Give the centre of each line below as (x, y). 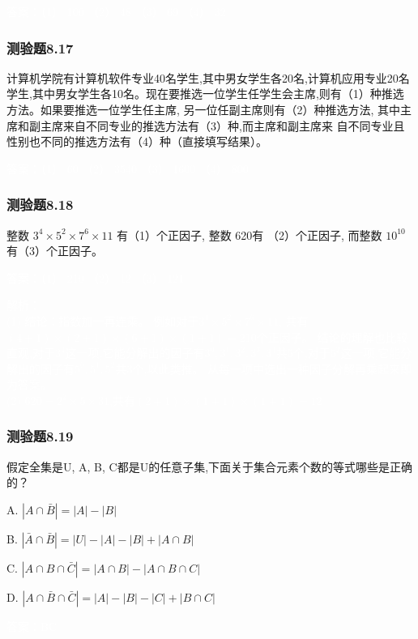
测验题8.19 (40, 436)
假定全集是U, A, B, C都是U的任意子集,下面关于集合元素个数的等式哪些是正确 (210, 466)
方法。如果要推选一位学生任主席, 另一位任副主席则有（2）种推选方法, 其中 (204, 109)
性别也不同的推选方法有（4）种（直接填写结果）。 (137, 141)
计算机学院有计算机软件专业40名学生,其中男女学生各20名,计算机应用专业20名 (208, 77)
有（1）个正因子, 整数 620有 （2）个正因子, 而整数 (250, 234)
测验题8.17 (40, 47)
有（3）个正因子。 (55, 251)
